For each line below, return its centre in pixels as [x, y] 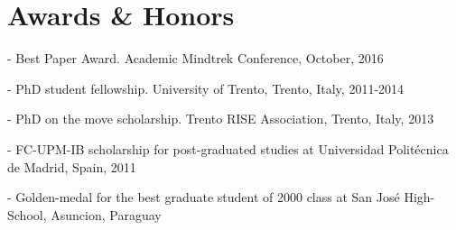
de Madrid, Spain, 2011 [72, 166]
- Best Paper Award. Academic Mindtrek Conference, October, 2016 [195, 58]
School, [27, 214]
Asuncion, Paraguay [106, 214]
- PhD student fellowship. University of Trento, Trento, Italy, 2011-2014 [206, 88]
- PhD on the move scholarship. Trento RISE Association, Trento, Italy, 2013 [221, 119]
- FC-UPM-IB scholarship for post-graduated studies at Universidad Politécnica [228, 148]
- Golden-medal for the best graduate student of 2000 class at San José [204, 197]
